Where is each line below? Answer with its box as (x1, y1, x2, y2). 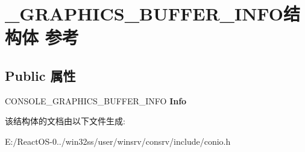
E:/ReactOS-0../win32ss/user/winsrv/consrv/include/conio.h (5, 135, 231, 147)
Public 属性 (5, 66, 76, 84)
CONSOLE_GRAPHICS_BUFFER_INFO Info (5, 94, 187, 107)
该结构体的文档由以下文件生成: (5, 115, 125, 127)
